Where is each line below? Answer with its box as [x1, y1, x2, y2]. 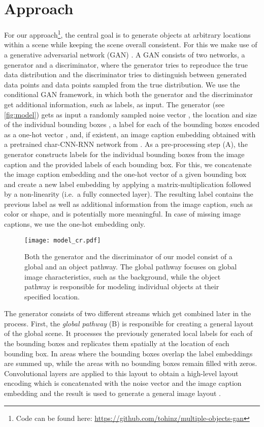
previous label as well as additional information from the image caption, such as [4, 198, 253, 209]
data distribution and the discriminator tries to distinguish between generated [4, 69, 247, 80]
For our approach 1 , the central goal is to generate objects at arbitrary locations [4, 28, 251, 40]
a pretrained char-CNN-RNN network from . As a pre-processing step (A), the [4, 139, 248, 149]
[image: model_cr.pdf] [24, 236, 101, 244]
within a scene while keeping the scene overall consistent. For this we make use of [4, 39, 257, 50]
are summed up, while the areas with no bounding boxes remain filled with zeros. [4, 358, 257, 369]
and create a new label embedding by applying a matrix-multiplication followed [4, 178, 251, 189]
